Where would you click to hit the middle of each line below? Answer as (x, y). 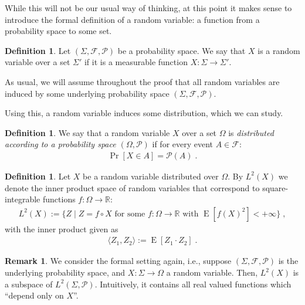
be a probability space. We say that (182, 50)
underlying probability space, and (65, 272)
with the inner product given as (62, 228)
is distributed (251, 132)
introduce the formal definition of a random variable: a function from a (132, 19)
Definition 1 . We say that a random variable (87, 132)
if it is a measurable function (136, 62)
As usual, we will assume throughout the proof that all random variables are (142, 81)
